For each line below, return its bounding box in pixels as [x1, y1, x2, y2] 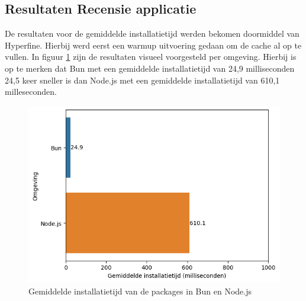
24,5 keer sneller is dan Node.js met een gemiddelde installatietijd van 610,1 [5, 73, 280, 86]
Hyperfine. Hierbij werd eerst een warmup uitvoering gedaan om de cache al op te [5, 39, 302, 51]
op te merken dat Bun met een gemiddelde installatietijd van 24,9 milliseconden [5, 62, 295, 74]
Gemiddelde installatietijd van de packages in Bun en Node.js [28, 284, 252, 297]
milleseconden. [5, 85, 57, 98]
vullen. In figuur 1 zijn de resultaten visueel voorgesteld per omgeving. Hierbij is [5, 50, 297, 63]
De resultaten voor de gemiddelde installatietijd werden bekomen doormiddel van [5, 27, 299, 40]
